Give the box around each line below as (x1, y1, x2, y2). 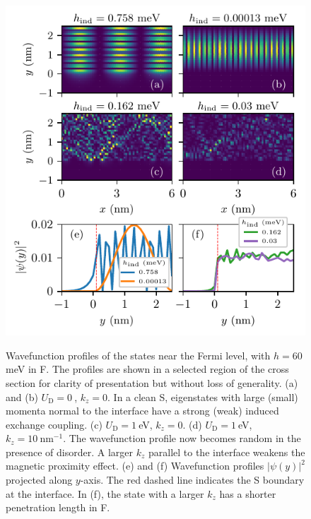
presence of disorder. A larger (6, 444, 134, 459)
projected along (6, 472, 73, 487)
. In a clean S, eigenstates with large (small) (107, 389, 298, 404)
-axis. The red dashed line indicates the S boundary (80, 472, 305, 487)
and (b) (6, 389, 38, 404)
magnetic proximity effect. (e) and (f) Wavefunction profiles (6, 458, 264, 473)
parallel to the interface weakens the (148, 444, 305, 459)
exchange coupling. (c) (6, 417, 102, 431)
